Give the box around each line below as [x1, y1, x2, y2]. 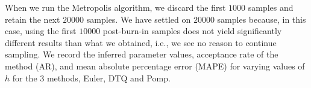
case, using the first [5, 25, 77, 37]
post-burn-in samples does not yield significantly [102, 25, 282, 37]
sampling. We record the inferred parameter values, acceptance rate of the [5, 48, 278, 60]
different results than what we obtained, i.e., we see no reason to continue [5, 36, 277, 48]
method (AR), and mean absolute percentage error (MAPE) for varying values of [5, 59, 305, 72]
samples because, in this [217, 13, 306, 25]
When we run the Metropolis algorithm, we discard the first [5, 1, 226, 13]
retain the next [5, 13, 60, 25]
